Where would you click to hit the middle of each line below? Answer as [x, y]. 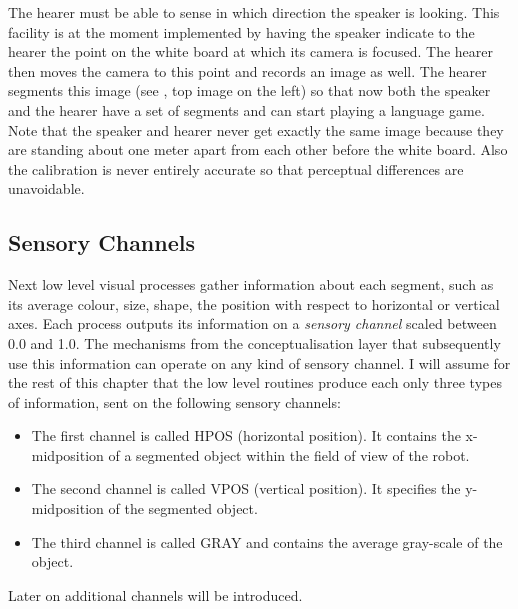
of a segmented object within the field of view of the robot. [289, 454]
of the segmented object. [183, 508]
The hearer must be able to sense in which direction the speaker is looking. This [254, 12]
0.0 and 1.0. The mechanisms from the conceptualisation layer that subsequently [254, 342]
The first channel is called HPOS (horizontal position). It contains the [246, 435]
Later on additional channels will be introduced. [155, 594]
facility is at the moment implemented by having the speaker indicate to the [241, 31]
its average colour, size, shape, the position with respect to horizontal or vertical [254, 303]
